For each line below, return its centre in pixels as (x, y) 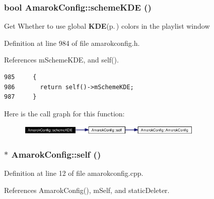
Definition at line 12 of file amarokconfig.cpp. (74, 173)
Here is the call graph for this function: (64, 113)
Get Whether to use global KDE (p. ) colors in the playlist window (107, 26)
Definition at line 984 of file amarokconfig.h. (72, 43)
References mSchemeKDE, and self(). (61, 60)
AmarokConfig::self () (56, 154)
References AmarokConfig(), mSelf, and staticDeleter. (87, 190)
